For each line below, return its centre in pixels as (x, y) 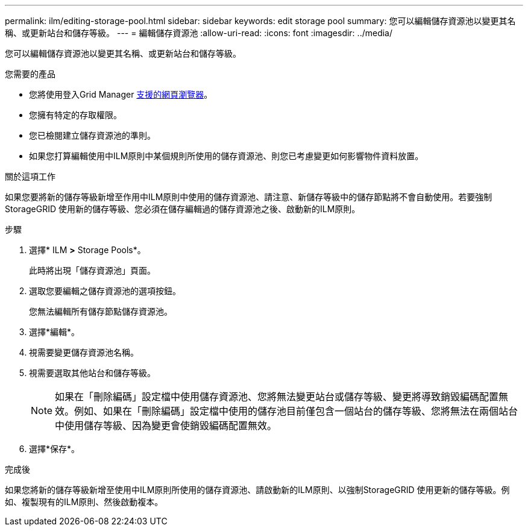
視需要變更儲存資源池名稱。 (84, 352)
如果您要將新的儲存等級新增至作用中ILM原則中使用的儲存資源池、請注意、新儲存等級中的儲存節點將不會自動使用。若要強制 (249, 197)
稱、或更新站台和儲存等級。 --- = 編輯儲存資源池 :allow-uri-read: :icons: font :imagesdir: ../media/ (199, 33)
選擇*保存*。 (55, 449)
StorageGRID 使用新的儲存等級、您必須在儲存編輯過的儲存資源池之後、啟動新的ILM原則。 (183, 209)
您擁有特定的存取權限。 (75, 115)
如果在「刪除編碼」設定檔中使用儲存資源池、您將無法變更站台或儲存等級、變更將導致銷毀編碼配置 (277, 397)
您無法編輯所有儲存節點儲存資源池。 (101, 311)
